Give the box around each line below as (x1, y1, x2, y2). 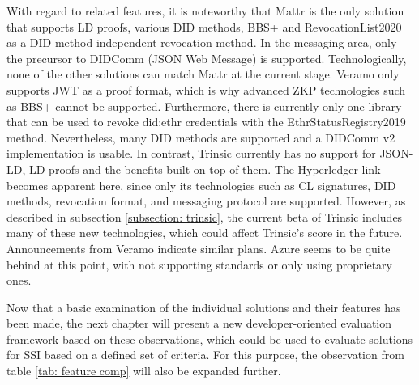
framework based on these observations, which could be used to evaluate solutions (6, 330, 413, 347)
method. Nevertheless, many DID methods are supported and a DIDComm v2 (6, 129, 395, 146)
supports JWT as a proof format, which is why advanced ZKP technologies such (6, 81, 406, 98)
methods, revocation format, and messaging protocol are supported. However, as (6, 192, 406, 209)
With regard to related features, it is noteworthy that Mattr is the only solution (6, 2, 404, 19)
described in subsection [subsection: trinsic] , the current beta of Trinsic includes (6, 208, 403, 225)
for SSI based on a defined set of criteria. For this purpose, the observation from (6, 346, 404, 363)
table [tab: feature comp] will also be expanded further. (6, 362, 281, 379)
